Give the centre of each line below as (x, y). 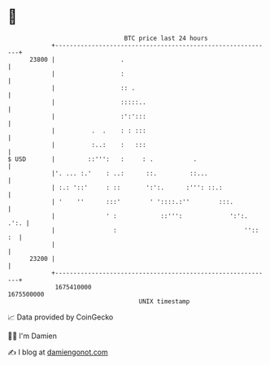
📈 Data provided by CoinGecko (61, 317)
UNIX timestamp (164, 301)
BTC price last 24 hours (166, 38)
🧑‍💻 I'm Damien (33, 336)
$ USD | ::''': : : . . (102, 159)
